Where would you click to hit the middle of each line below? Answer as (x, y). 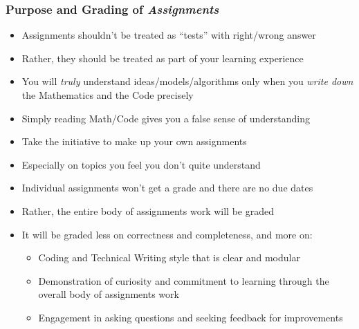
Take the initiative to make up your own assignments (134, 141)
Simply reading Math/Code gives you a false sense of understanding (166, 118)
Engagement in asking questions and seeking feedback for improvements (191, 317)
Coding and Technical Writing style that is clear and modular (169, 257)
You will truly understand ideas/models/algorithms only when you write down (187, 81)
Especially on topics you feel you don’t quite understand (141, 164)
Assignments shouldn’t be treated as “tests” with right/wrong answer (169, 35)
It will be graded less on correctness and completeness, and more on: (167, 234)
